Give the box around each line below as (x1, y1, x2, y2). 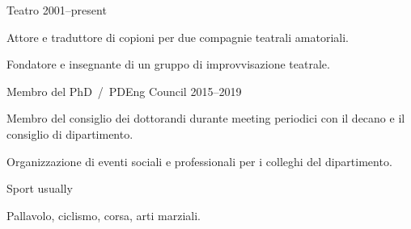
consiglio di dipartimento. (6, 125, 133, 142)
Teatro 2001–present (6, 2, 107, 18)
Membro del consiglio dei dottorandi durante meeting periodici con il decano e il (6, 110, 405, 127)
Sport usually (6, 180, 73, 197)
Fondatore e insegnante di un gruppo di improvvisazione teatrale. (6, 56, 330, 73)
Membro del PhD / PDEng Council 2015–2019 (6, 82, 242, 99)
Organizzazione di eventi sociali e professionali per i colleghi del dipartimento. (6, 152, 392, 169)
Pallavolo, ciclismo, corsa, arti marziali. (6, 206, 201, 223)
